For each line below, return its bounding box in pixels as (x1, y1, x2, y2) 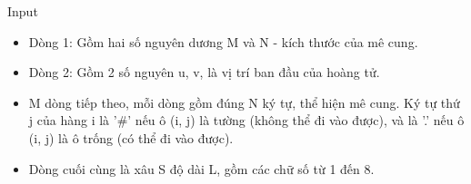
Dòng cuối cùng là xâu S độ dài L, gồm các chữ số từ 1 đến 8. (28, 159, 375, 178)
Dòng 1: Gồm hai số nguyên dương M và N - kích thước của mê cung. (28, 32, 418, 51)
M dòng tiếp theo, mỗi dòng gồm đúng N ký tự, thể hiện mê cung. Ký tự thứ (28, 92, 460, 111)
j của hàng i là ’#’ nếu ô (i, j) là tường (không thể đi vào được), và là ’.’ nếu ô (28, 111, 465, 130)
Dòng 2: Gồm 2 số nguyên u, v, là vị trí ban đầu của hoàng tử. (28, 63, 380, 82)
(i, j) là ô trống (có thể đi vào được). (28, 128, 234, 147)
